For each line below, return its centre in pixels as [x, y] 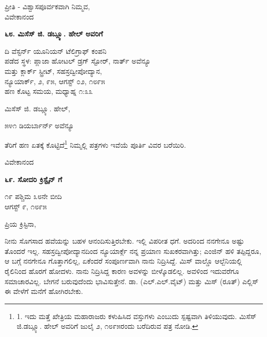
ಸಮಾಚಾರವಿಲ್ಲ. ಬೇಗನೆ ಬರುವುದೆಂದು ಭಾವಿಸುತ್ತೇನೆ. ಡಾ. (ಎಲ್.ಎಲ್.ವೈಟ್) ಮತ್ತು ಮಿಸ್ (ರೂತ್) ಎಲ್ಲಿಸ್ [132, 281]
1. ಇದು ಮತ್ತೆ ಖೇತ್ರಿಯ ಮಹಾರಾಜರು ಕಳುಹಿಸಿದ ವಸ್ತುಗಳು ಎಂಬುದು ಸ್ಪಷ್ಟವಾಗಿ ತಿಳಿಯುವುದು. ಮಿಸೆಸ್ [137, 316]
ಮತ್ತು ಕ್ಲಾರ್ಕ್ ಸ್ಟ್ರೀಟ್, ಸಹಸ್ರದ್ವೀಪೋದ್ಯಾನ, [53, 71]
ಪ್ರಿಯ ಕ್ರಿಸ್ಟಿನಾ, [20, 223]
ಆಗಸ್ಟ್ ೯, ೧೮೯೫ [26, 206]
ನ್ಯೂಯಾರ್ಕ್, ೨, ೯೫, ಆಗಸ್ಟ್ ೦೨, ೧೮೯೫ [55, 81]
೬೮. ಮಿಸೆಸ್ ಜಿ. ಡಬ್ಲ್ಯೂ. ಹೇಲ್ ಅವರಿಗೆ [54, 34]
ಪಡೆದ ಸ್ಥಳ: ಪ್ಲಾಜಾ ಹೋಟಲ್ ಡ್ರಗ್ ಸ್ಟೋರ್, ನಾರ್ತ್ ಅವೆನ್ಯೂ [78, 61]
